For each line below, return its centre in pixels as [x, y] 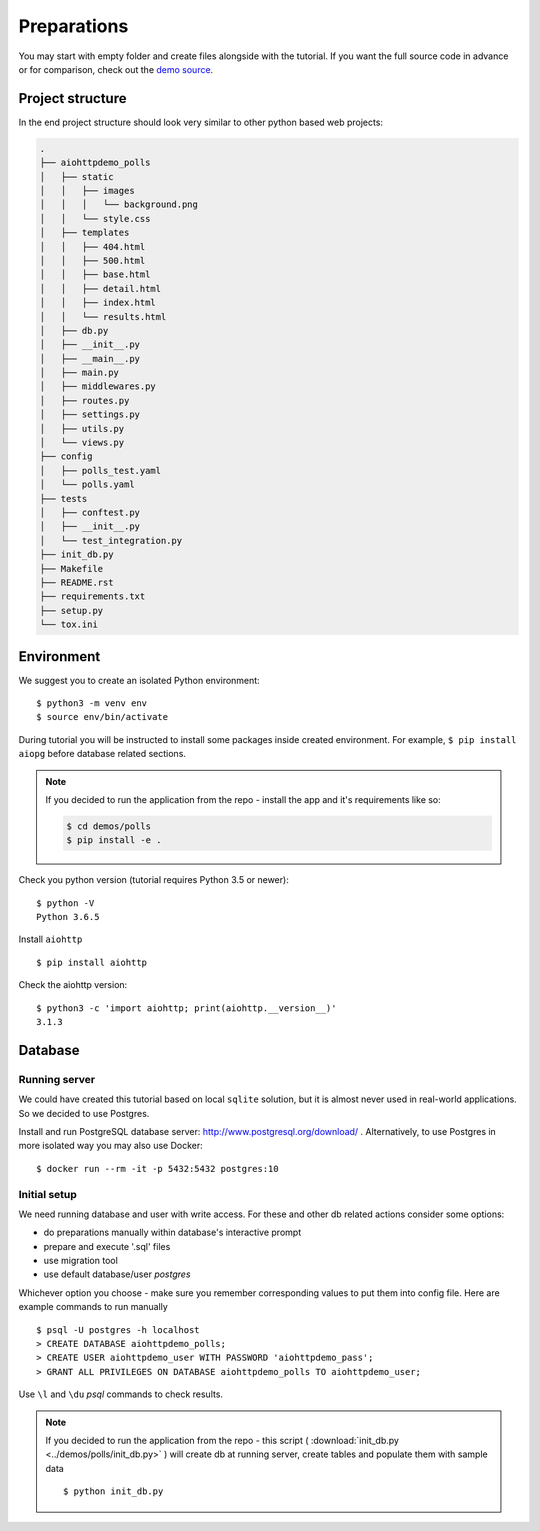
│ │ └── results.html [103, 316]
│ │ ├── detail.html [100, 288]
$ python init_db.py [113, 1491]
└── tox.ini [69, 624]
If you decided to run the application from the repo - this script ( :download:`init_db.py [222, 1440]
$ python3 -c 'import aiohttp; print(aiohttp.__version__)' [186, 1008]
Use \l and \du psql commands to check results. [121, 1394]
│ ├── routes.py [84, 400]
